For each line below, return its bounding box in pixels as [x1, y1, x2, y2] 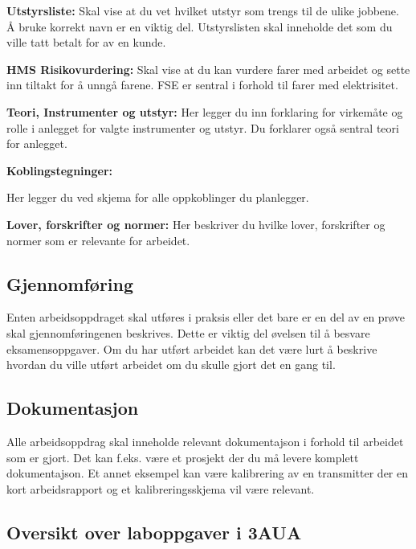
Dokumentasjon [6, 395, 139, 420]
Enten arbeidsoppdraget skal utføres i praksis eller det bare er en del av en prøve [6, 309, 405, 326]
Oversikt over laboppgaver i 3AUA [6, 519, 302, 544]
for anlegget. [6, 135, 67, 152]
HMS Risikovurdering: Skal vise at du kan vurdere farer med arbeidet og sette [6, 60, 410, 77]
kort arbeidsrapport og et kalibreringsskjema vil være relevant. [6, 480, 315, 497]
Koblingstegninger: [6, 162, 113, 178]
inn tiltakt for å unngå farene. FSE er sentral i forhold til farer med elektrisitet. [6, 76, 398, 93]
